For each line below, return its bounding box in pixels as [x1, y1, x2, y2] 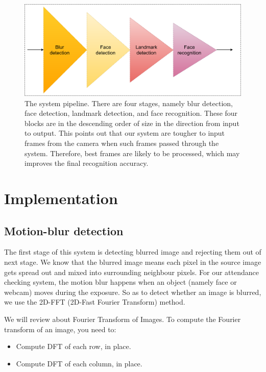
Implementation [4, 188, 118, 209]
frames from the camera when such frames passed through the [25, 138, 219, 148]
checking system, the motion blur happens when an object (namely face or [4, 277, 237, 287]
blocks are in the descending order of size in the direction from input [25, 117, 239, 128]
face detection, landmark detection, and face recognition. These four [25, 108, 238, 118]
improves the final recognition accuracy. [25, 158, 149, 168]
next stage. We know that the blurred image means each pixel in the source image [4, 257, 261, 267]
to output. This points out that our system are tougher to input [25, 128, 225, 138]
